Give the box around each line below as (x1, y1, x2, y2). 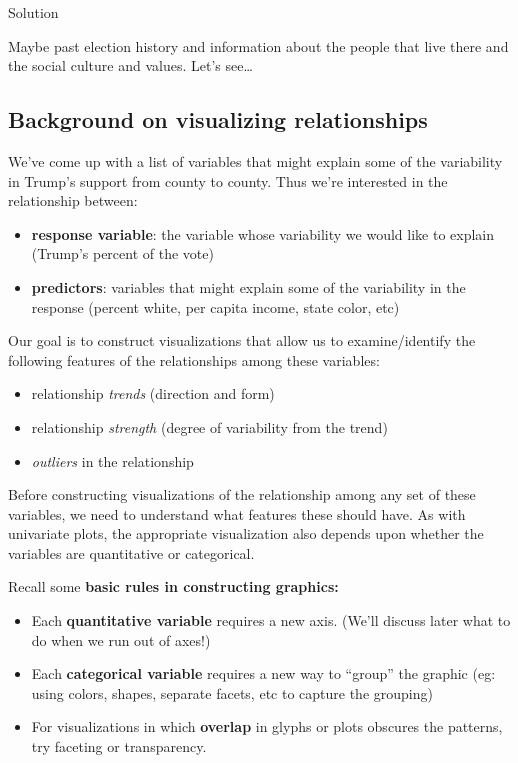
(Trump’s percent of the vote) (31, 243, 214, 264)
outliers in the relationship (31, 450, 194, 471)
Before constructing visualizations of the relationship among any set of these (8, 484, 476, 505)
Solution (8, 2, 59, 22)
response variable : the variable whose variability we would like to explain (31, 223, 495, 244)
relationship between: (8, 190, 138, 211)
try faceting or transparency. (31, 736, 207, 757)
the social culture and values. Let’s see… (8, 55, 253, 76)
